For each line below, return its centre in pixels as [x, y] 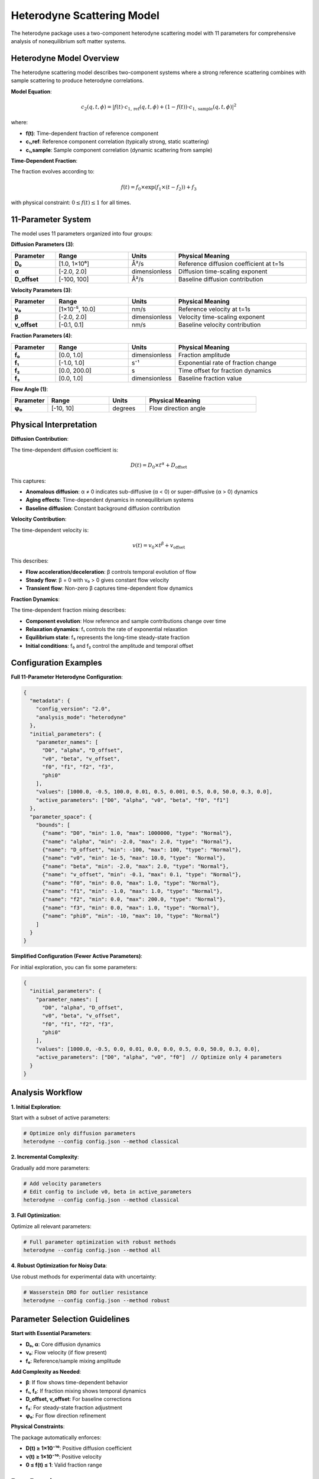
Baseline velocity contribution [219, 325]
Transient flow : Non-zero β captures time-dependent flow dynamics [109, 588]
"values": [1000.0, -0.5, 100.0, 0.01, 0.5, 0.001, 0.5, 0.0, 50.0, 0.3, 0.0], [154, 792]
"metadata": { [50, 701]
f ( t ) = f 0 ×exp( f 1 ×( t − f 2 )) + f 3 [159, 188]
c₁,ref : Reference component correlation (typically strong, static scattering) [117, 141]
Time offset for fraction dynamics [225, 370]
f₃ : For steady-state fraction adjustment [74, 1407]
